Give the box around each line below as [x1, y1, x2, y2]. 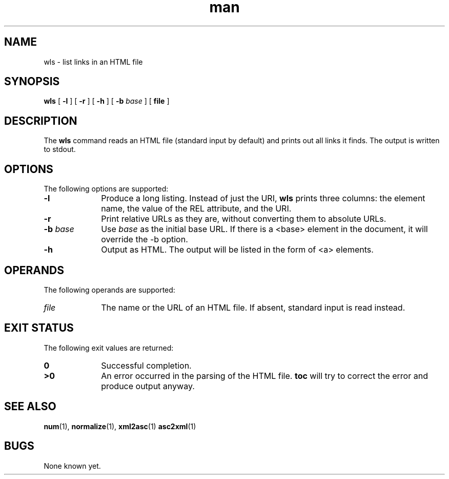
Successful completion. [101, 360, 192, 371]
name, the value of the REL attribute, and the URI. [101, 203, 292, 214]
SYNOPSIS [4, 75, 60, 88]
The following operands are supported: [44, 285, 175, 294]
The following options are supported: [44, 184, 169, 194]
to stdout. [44, 145, 76, 154]
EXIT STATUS [4, 321, 74, 335]
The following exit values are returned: [44, 343, 174, 352]
